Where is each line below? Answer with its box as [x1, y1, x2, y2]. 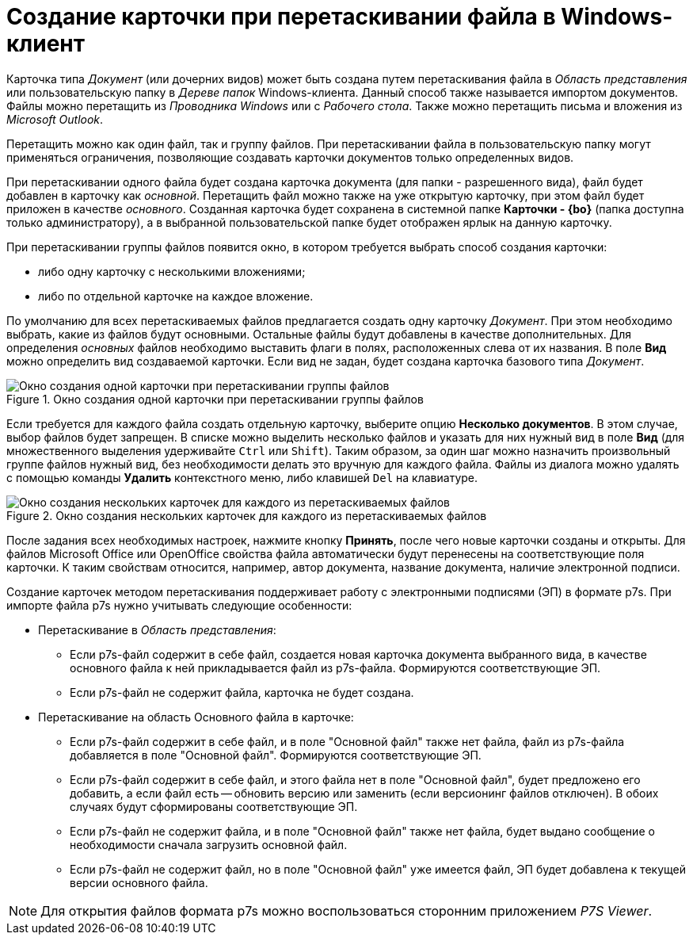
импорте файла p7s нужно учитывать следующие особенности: [6, 598, 352, 612]
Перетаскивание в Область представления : [38, 622, 276, 637]
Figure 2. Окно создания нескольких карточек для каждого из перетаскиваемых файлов [6, 508, 487, 522]
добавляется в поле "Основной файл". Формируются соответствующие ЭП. [70, 748, 482, 762]
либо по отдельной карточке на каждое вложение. [38, 289, 314, 303]
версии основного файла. [70, 875, 208, 889]
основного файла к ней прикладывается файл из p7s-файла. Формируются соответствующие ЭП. [70, 660, 601, 675]
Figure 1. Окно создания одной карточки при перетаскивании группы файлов [6, 392, 424, 406]
